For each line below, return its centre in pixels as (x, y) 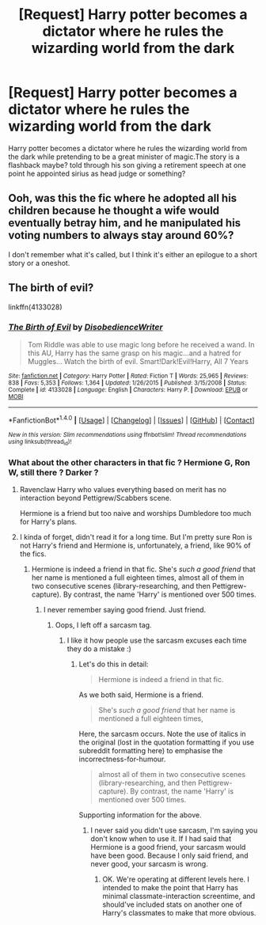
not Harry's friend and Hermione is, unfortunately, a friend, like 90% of (135, 546)
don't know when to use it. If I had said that (161, 839)
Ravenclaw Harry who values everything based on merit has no (123, 490)
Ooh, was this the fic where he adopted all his (123, 198)
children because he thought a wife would (114, 211)
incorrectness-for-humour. (122, 759)
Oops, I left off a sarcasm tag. (103, 625)
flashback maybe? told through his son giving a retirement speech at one (127, 165)
